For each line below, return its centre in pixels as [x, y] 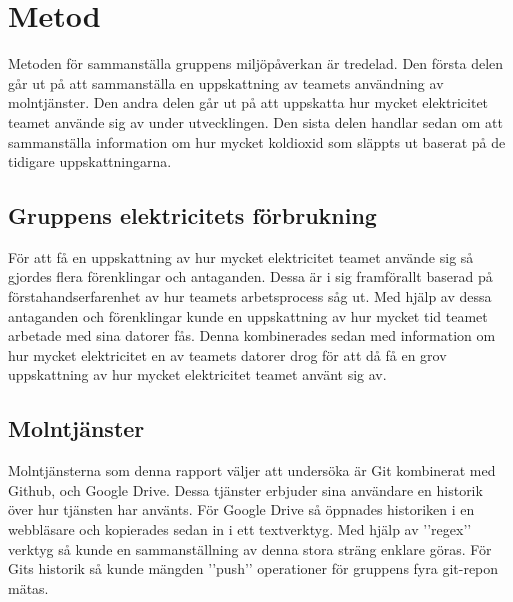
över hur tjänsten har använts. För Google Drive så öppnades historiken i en [241, 509]
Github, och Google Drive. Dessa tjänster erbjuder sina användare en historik [245, 489]
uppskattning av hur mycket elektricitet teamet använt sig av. [197, 374]
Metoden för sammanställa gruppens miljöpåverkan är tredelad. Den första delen [256, 63]
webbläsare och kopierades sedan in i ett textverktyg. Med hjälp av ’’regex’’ [240, 529]
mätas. [28, 587]
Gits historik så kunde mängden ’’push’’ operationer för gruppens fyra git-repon [253, 568]
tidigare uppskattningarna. [90, 161]
